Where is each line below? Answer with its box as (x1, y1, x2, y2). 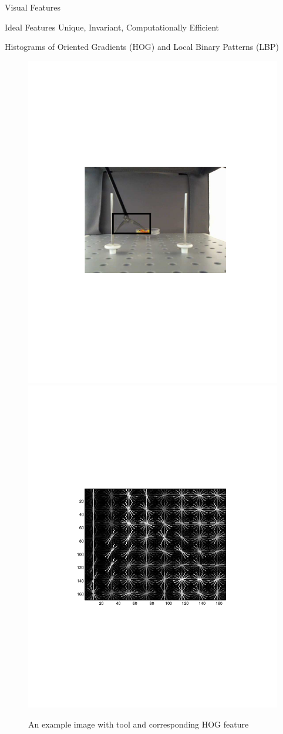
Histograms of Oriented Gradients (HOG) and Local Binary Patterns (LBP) (5, 40, 279, 53)
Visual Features (5, 1, 60, 13)
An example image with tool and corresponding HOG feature (28, 718, 249, 730)
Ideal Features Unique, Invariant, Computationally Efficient (5, 21, 219, 33)
